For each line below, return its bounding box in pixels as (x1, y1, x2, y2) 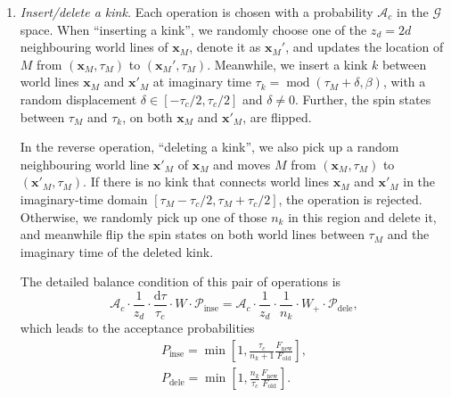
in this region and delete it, (288, 207, 437, 226)
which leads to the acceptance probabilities (20, 318, 255, 337)
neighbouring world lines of (20, 37, 168, 56)
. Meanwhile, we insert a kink (207, 54, 368, 73)
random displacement (20, 89, 137, 108)
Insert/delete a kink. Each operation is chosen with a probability (20, 3, 373, 21)
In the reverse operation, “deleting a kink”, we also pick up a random (20, 137, 399, 156)
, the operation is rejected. (278, 189, 422, 208)
